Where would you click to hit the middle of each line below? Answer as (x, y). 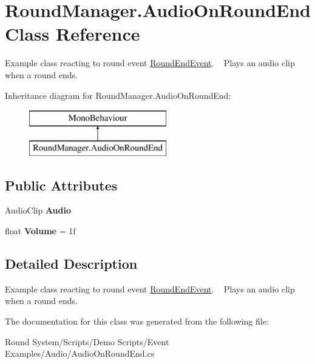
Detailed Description (71, 264)
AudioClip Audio (38, 210)
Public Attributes (61, 185)
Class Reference (73, 34)
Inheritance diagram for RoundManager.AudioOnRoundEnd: (118, 95)
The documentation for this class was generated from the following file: (137, 321)
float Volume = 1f (40, 231)
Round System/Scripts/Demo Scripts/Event (87, 341)
